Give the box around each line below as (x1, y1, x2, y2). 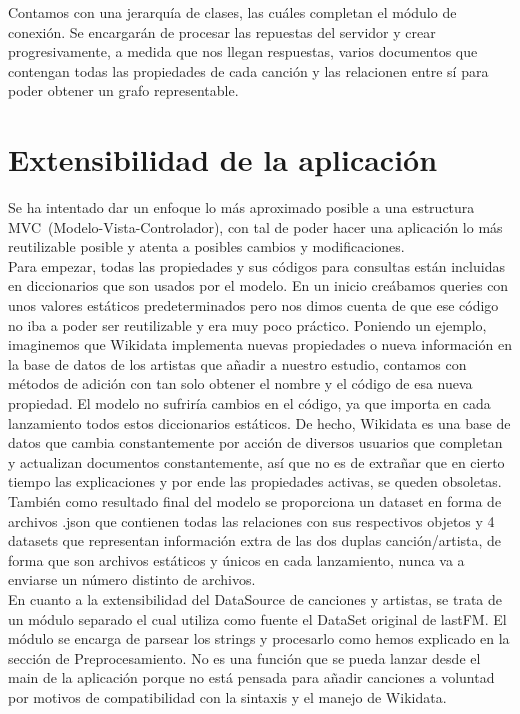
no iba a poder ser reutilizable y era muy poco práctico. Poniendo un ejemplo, (8, 314, 487, 335)
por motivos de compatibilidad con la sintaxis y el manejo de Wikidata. (8, 686, 447, 707)
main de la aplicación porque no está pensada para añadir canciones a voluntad (8, 667, 495, 688)
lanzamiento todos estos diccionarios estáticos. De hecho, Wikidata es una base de (8, 412, 511, 433)
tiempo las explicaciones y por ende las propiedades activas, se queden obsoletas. (8, 471, 502, 492)
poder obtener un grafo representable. (8, 80, 239, 101)
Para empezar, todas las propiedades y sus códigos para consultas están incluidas (8, 255, 505, 276)
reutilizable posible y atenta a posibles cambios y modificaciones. (8, 236, 405, 257)
